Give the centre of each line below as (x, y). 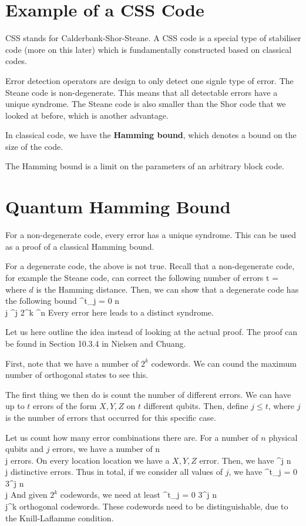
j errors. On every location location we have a (88, 460)
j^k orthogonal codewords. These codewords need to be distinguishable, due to (147, 506)
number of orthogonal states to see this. (77, 375)
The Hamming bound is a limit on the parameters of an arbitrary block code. (145, 166)
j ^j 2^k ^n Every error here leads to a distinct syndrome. (110, 312)
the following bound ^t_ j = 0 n (63, 301)
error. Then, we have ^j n (245, 460)
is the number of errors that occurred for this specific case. (111, 417)
